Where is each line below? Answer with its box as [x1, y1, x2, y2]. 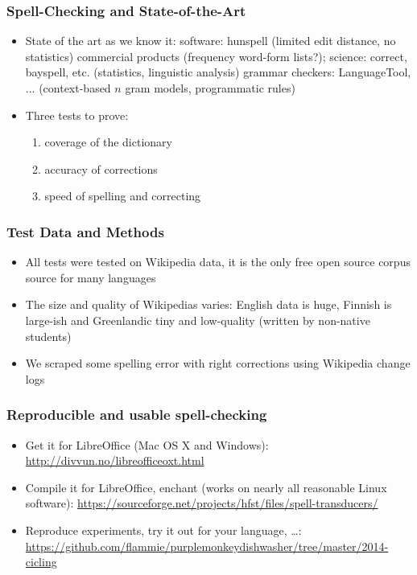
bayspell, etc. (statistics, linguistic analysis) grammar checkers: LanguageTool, [25, 64, 411, 80]
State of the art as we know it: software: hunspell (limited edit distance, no [25, 32, 396, 49]
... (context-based [25, 80, 111, 96]
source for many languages [25, 269, 156, 285]
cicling [25, 553, 57, 570]
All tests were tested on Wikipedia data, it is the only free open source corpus [25, 253, 411, 270]
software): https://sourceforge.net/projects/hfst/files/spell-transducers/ [25, 495, 378, 511]
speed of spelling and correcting [44, 187, 201, 204]
